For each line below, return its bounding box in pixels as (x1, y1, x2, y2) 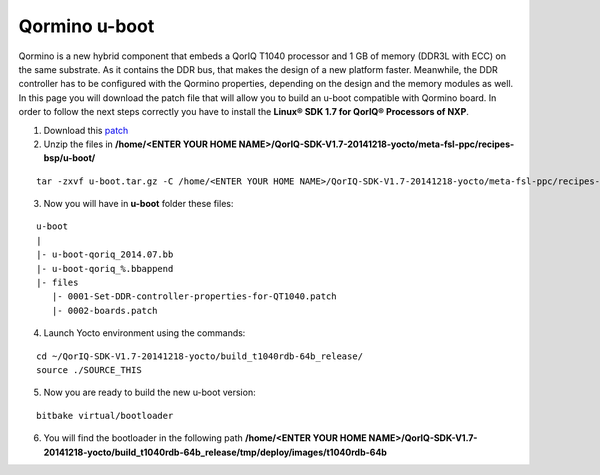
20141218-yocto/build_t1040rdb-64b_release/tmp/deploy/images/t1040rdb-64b (43, 446, 387, 458)
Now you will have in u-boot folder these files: (43, 198, 234, 210)
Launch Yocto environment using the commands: (43, 327, 246, 339)
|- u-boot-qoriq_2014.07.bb (36, 249, 174, 260)
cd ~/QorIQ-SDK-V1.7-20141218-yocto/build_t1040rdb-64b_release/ (36, 350, 364, 362)
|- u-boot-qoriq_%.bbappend (36, 263, 174, 274)
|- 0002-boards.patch (51, 305, 158, 316)
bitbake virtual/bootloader (36, 410, 174, 421)
